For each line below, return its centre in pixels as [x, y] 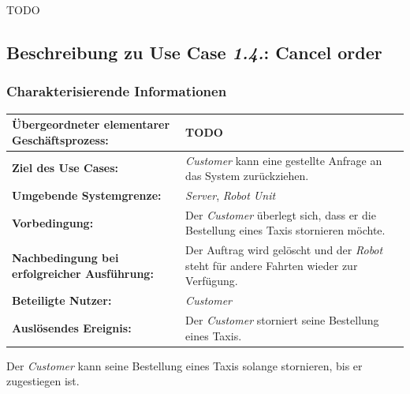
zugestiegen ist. [43, 381]
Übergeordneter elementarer [91, 124]
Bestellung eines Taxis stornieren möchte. [285, 230]
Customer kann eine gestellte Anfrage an [284, 160]
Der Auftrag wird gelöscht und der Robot [284, 250]
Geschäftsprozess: [60, 139]
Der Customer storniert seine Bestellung [282, 320]
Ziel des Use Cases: [65, 168]
